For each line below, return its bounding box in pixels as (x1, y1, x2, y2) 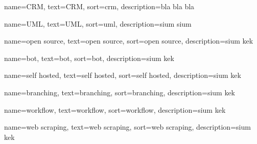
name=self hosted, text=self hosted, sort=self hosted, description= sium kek (4, 70, 241, 80)
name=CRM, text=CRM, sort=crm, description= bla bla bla (4, 1, 195, 11)
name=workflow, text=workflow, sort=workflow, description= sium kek (4, 104, 226, 115)
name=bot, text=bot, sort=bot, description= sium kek (4, 52, 174, 63)
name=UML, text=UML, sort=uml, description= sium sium (4, 18, 192, 29)
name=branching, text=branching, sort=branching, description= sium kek (4, 87, 236, 97)
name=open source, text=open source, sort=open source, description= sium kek (4, 35, 253, 46)
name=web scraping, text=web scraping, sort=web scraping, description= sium (4, 121, 251, 132)
